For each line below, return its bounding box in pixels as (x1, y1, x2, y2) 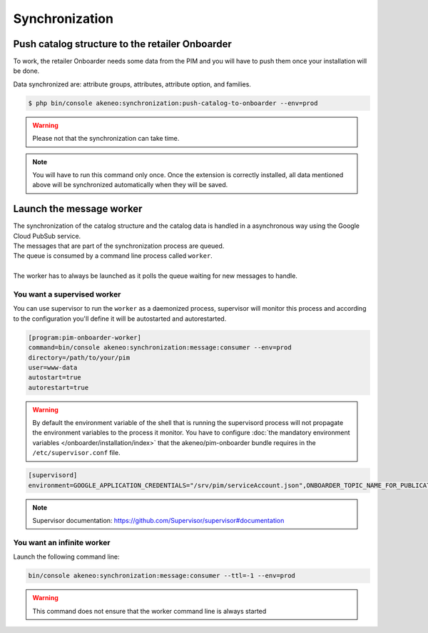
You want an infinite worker (13, 537, 111, 547)
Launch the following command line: (13, 552, 121, 561)
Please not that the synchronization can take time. (32, 134, 180, 143)
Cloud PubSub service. (13, 231, 81, 240)
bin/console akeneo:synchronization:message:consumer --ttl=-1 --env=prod (28, 572, 296, 580)
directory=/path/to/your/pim (28, 354, 131, 362)
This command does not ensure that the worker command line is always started (32, 607, 267, 615)
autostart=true (28, 374, 81, 382)
